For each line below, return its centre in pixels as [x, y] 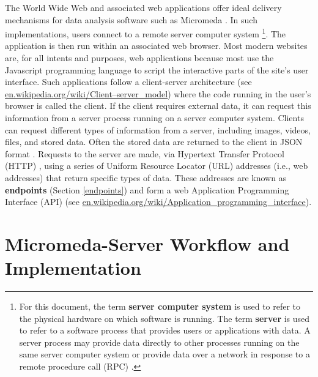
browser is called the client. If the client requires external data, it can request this [158, 106]
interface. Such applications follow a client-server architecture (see [128, 82]
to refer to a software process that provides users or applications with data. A [165, 330]
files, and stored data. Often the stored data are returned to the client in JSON [154, 142]
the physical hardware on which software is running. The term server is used [165, 318]
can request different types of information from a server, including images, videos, [158, 129]
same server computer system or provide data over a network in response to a [165, 354]
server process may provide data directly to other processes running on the [159, 342]
